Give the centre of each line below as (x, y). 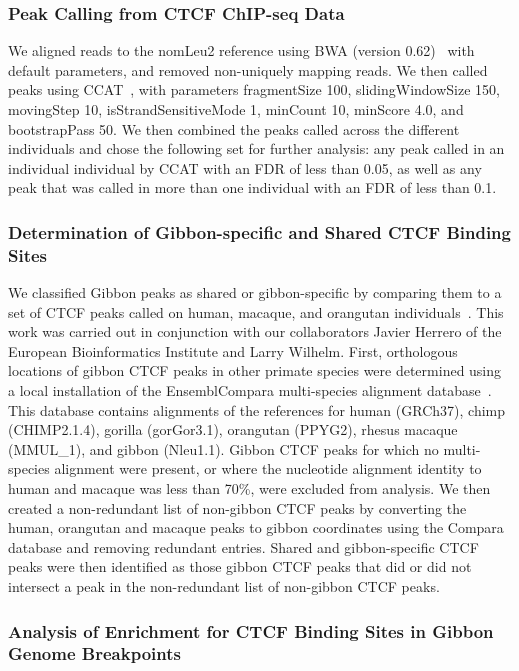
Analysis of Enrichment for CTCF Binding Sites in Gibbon (251, 630)
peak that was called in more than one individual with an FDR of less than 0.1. (252, 187)
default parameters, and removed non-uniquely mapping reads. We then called (248, 69)
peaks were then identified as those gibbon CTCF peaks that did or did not (240, 566)
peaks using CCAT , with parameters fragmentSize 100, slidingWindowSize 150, (254, 89)
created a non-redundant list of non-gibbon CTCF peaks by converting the (237, 507)
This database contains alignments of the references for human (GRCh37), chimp (256, 409)
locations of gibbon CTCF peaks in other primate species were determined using (255, 370)
